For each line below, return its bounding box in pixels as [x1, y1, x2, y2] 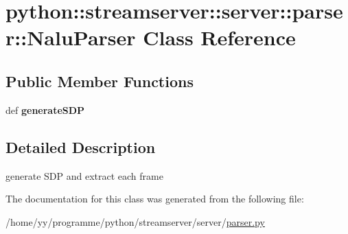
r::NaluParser [5, 23, 136, 51]
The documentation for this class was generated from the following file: [5, 191, 304, 206]
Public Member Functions [5, 70, 194, 91]
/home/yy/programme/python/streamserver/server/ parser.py [5, 214, 265, 229]
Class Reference [143, 23, 296, 51]
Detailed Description [5, 136, 156, 157]
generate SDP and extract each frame [5, 168, 163, 183]
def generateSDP [5, 102, 85, 117]
